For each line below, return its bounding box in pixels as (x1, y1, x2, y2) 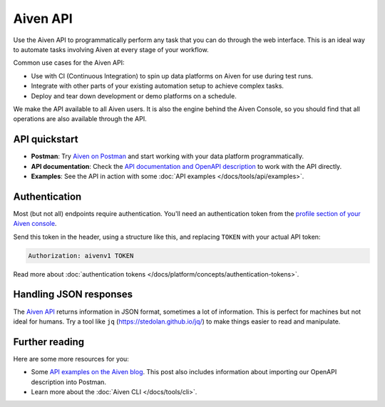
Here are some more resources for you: (13, 354, 130, 363)
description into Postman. (31, 378, 107, 386)
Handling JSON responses (13, 289, 133, 301)
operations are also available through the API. (13, 115, 147, 123)
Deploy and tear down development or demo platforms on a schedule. (31, 91, 237, 100)
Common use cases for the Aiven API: (13, 58, 125, 67)
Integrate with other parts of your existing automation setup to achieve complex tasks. (31, 82, 284, 91)
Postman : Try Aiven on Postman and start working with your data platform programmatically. (31, 152, 304, 160)
